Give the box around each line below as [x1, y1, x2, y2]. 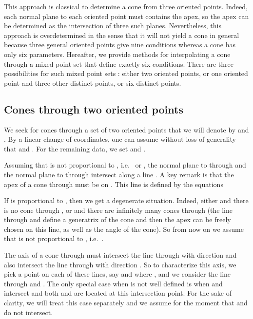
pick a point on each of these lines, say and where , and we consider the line [4, 269, 231, 279]
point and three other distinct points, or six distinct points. [4, 77, 181, 88]
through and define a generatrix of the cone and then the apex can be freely [4, 214, 231, 225]
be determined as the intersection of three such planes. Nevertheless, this [4, 20, 221, 31]
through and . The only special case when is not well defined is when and [4, 278, 223, 288]
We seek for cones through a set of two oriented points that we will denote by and [4, 124, 249, 134]
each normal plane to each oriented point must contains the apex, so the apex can [4, 11, 249, 21]
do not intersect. [4, 307, 53, 317]
